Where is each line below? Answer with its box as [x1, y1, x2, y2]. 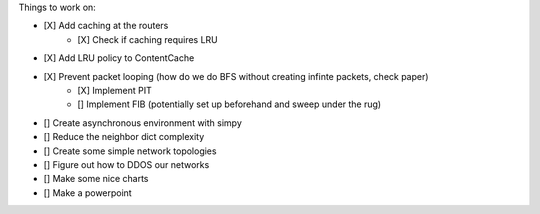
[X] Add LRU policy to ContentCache [43, 52, 195, 64]
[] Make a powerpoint [43, 186, 132, 199]
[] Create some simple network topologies [43, 145, 217, 157]
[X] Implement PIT [77, 84, 152, 96]
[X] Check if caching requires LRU [77, 33, 219, 45]
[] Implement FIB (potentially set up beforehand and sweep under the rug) [77, 98, 382, 110]
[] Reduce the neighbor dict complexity [43, 131, 205, 143]
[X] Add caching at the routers [43, 20, 169, 32]
